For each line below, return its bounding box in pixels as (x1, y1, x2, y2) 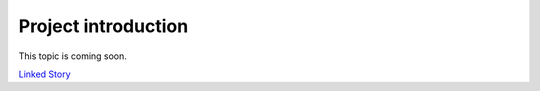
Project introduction (18, 15, 189, 37)
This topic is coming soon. (18, 50, 127, 62)
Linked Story (18, 68, 71, 80)
